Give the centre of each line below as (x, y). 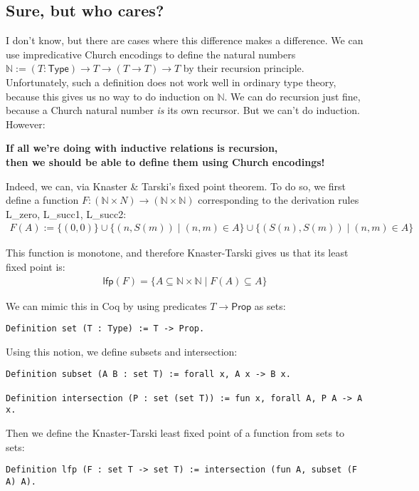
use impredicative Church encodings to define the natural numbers (151, 54)
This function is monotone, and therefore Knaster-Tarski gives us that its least (177, 253)
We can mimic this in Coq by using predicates (106, 305)
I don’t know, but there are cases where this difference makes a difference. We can (185, 40)
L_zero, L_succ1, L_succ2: (66, 213)
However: (26, 124)
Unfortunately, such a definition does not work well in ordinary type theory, (171, 82)
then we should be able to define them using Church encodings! (165, 161)
